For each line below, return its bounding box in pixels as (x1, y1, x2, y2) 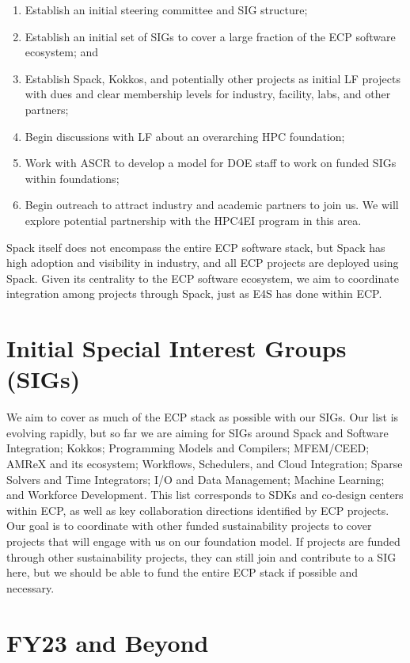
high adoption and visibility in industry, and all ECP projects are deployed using (6, 254, 399, 271)
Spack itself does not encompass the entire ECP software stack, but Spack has (6, 238, 385, 255)
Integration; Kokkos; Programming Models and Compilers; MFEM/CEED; (6, 440, 370, 456)
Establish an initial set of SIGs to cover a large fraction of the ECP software (25, 28, 396, 44)
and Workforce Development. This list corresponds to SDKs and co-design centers (6, 486, 404, 503)
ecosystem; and (25, 44, 99, 60)
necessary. (6, 579, 55, 596)
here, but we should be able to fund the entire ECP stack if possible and (6, 564, 359, 581)
